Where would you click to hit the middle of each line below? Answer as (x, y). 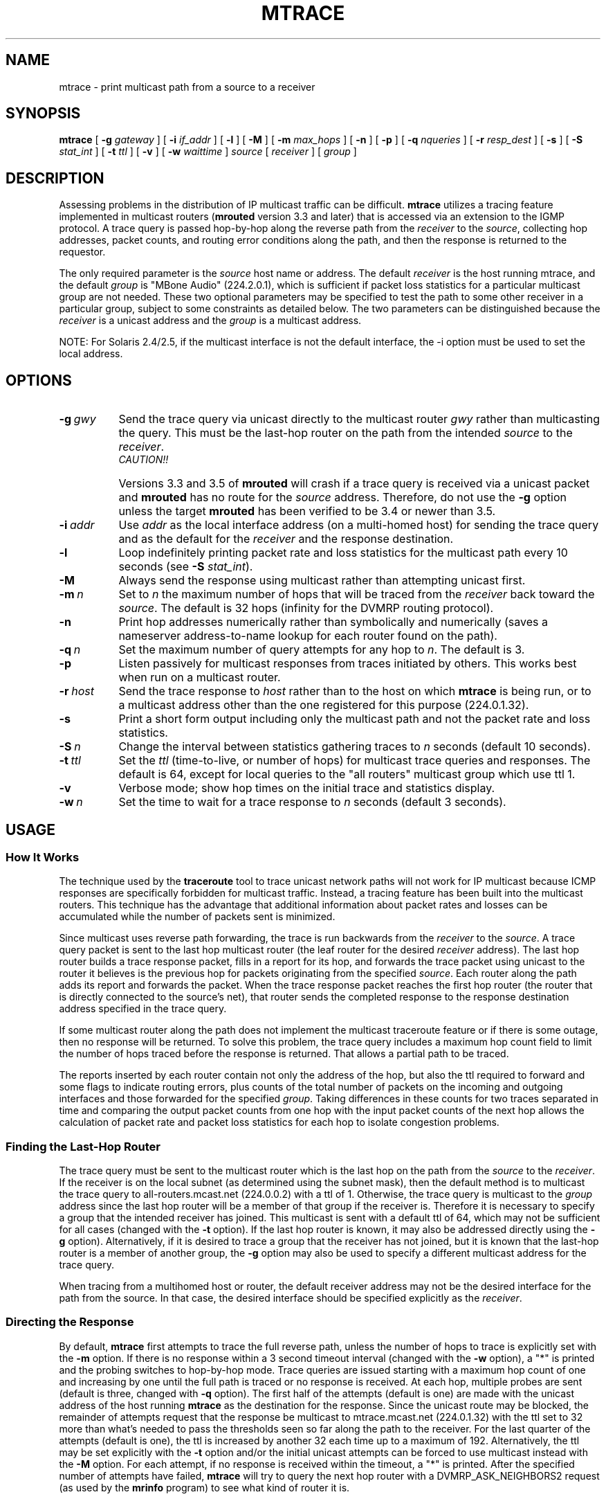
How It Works (43, 857)
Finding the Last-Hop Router (83, 1146)
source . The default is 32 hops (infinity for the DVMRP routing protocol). (306, 608)
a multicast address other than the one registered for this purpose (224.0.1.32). (324, 705)
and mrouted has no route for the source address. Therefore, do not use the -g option (343, 497)
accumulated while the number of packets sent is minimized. (197, 917)
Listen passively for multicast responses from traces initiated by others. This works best (348, 664)
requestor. (82, 252)
